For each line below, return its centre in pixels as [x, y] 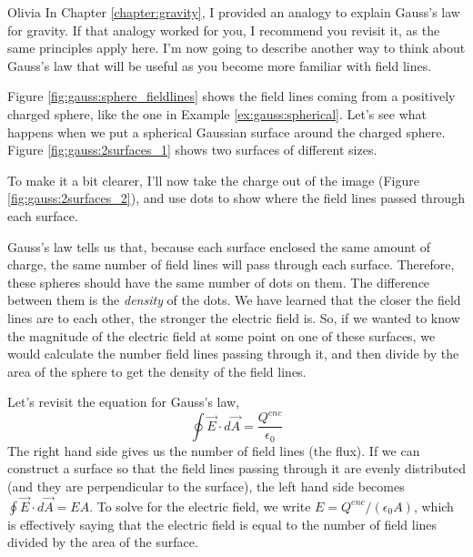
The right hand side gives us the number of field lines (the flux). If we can [214, 450]
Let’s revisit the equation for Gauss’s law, [124, 402]
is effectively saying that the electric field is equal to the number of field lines [222, 524]
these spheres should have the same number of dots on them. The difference [219, 282]
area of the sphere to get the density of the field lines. [157, 371]
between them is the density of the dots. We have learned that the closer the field [234, 300]
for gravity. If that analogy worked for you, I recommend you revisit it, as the [224, 30]
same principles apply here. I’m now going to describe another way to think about [236, 48]
